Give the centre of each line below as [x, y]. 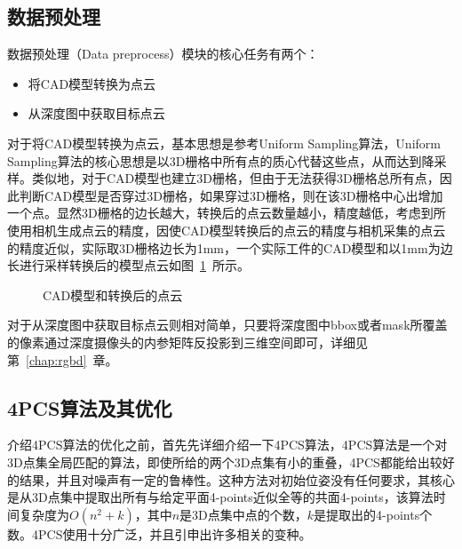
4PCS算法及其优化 [90, 407]
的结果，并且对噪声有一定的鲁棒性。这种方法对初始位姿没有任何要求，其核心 [231, 479]
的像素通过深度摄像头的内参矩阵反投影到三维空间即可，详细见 [187, 342]
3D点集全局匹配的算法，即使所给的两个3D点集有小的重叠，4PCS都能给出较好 [231, 461]
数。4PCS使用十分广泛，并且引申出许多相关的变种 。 [159, 533]
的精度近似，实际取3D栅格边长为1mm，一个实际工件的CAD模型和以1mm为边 [230, 247]
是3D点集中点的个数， [243, 514]
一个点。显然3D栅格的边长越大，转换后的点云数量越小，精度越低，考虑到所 [227, 213]
